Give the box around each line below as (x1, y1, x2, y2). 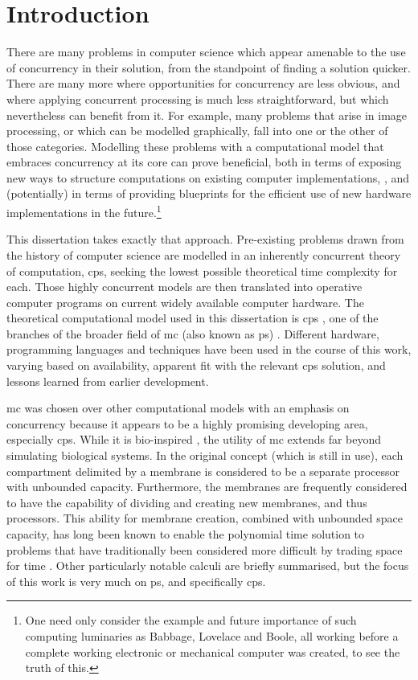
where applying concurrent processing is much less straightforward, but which (6, 90, 389, 107)
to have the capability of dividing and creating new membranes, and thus (6, 494, 367, 510)
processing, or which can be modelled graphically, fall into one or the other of (6, 122, 388, 139)
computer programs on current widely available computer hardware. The (6, 293, 364, 310)
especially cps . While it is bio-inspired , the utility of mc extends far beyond (6, 431, 382, 448)
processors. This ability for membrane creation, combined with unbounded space (6, 510, 403, 526)
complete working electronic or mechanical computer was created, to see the (25, 643, 400, 660)
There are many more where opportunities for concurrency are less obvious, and (6, 75, 400, 92)
